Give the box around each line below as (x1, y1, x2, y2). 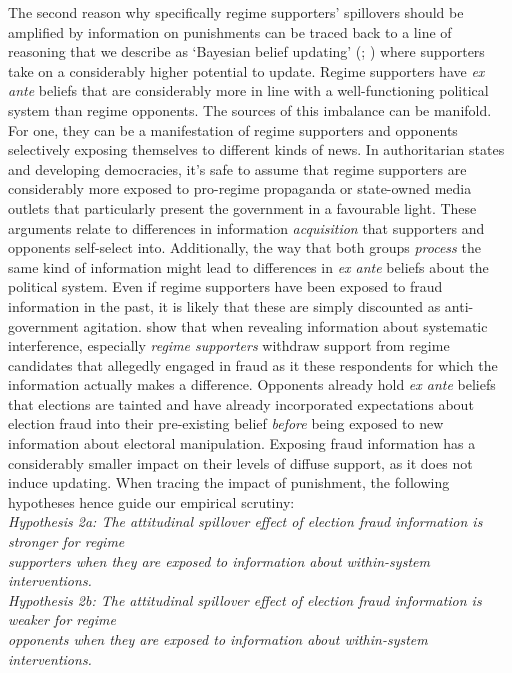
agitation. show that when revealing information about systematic (83, 315, 488, 336)
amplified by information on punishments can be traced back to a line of (8, 21, 452, 42)
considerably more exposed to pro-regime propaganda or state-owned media (8, 178, 472, 199)
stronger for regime (8, 531, 125, 552)
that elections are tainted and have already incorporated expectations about (8, 393, 474, 414)
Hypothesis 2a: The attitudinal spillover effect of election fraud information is (8, 511, 483, 532)
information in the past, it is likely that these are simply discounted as (8, 295, 441, 316)
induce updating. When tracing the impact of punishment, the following (8, 472, 450, 493)
